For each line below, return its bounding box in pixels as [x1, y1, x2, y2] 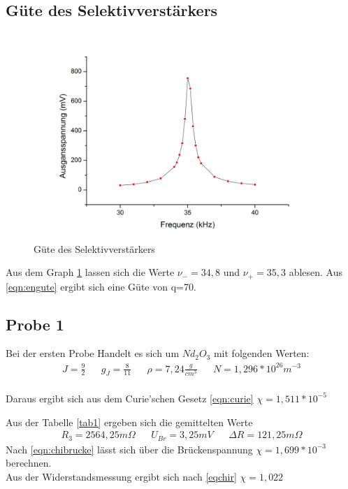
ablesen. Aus [289, 265, 343, 279]
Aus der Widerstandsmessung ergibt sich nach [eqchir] [6, 469, 237, 483]
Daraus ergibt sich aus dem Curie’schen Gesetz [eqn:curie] [6, 391, 254, 405]
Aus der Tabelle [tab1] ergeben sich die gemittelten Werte [6, 414, 253, 429]
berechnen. [6, 455, 52, 470]
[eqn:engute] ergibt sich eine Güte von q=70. [6, 279, 196, 293]
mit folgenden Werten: [213, 346, 310, 360]
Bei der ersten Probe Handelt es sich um [6, 346, 180, 360]
